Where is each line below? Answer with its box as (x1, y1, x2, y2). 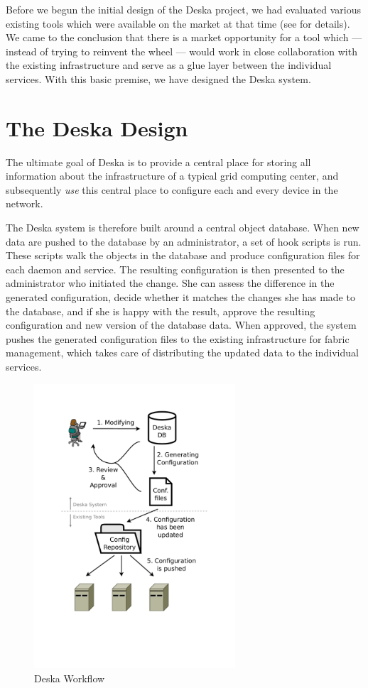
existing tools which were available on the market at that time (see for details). (6, 16, 350, 31)
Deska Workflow (34, 671, 105, 686)
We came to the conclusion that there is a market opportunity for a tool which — (6, 30, 362, 45)
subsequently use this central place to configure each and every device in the (6, 182, 338, 197)
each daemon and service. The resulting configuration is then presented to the (6, 261, 345, 276)
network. (6, 196, 43, 211)
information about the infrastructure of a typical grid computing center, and (6, 168, 339, 183)
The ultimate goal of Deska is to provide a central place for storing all (6, 154, 311, 169)
